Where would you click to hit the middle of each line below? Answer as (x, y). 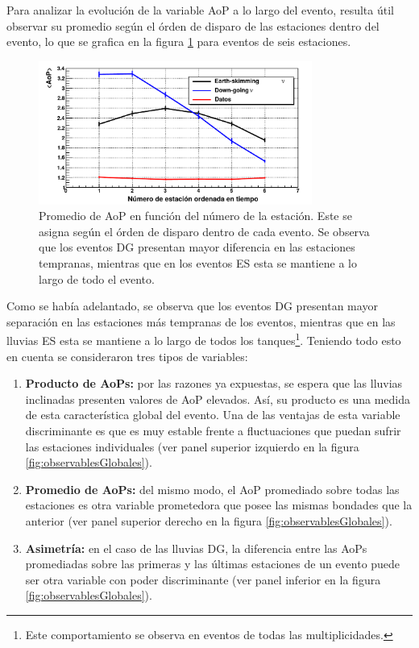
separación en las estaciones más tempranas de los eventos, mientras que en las (201, 321)
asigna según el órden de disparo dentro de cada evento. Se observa (204, 231)
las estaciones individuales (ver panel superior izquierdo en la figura (192, 446)
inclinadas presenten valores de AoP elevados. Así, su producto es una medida (218, 399)
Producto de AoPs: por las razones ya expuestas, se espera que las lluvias (214, 383)
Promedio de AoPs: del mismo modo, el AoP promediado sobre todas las (212, 489)
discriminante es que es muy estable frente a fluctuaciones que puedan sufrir (213, 431)
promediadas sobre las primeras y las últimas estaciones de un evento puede (213, 564)
